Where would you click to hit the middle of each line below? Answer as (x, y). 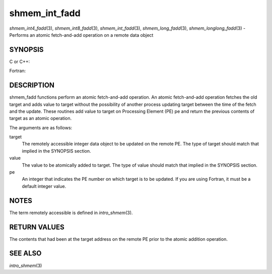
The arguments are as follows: (41, 127)
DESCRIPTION (32, 85)
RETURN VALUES (37, 227)
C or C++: (20, 61)
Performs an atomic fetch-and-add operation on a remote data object (81, 35)
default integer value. (44, 186)
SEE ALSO (25, 254)
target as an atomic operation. (41, 118)
